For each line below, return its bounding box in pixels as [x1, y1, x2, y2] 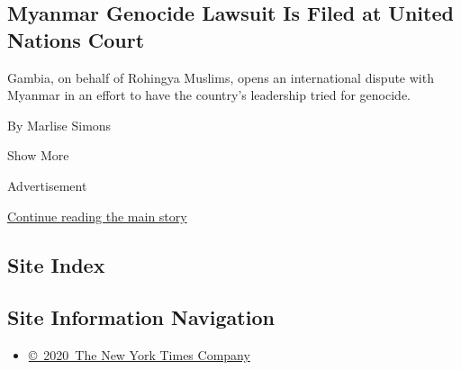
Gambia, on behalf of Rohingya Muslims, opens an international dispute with [7, 68, 434, 86]
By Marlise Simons [7, 115, 112, 134]
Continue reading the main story [7, 206, 187, 225]
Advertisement [7, 176, 87, 194]
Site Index [7, 250, 105, 278]
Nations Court [7, 25, 145, 53]
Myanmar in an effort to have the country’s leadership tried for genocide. [7, 86, 411, 104]
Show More [7, 146, 69, 165]
